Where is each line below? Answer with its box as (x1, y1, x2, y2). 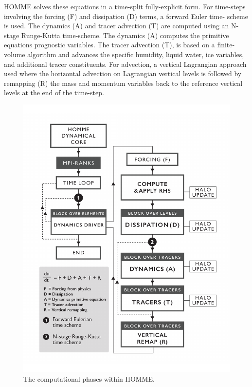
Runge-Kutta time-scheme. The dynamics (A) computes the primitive (21, 30, 229, 40)
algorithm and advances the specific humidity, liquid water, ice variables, (27, 49, 244, 59)
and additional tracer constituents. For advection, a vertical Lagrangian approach (4, 59, 247, 69)
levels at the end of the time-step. (4, 87, 104, 98)
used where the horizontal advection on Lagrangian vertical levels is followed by (4, 68, 242, 79)
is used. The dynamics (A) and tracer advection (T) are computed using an (4, 20, 229, 31)
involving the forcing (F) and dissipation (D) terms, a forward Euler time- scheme (4, 11, 248, 21)
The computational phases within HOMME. (23, 374, 155, 384)
